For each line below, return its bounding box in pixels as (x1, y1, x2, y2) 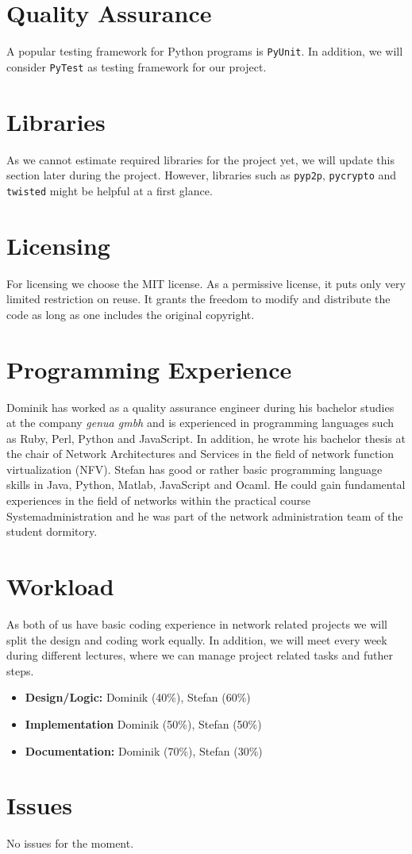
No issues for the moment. (6, 835, 134, 852)
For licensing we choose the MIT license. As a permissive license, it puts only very (6, 275, 406, 291)
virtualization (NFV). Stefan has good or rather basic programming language (6, 460, 383, 477)
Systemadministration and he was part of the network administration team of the (6, 507, 403, 524)
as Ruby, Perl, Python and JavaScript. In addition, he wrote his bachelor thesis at (6, 429, 406, 446)
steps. (6, 662, 34, 679)
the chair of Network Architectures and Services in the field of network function (6, 445, 395, 462)
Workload (6, 570, 114, 602)
